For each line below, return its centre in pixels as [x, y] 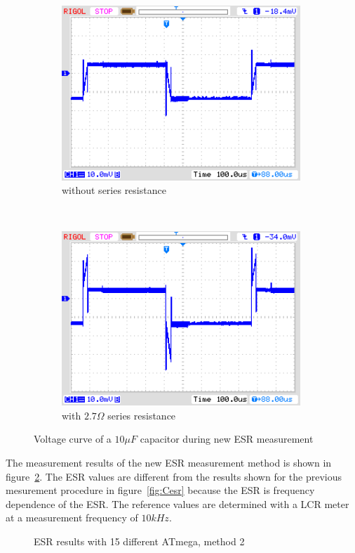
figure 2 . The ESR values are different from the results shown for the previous [174, 476]
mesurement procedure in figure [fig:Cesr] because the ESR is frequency [160, 490]
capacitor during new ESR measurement [227, 439]
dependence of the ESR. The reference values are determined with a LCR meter [177, 503]
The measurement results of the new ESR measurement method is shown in [169, 463]
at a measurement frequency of [72, 518]
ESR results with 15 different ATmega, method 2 [139, 541]
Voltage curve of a [73, 439]
